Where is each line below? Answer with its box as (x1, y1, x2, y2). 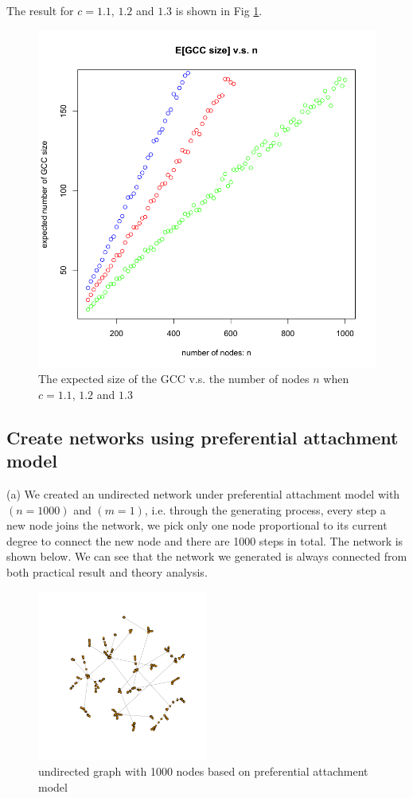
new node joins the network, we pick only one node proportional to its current (6, 517, 388, 534)
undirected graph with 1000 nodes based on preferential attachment (38, 763, 368, 780)
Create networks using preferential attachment (6, 424, 399, 449)
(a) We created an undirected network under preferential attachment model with (6, 485, 400, 502)
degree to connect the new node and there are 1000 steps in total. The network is (6, 532, 403, 549)
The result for (6, 2, 74, 18)
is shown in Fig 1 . (175, 2, 263, 18)
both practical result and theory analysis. (6, 563, 208, 580)
